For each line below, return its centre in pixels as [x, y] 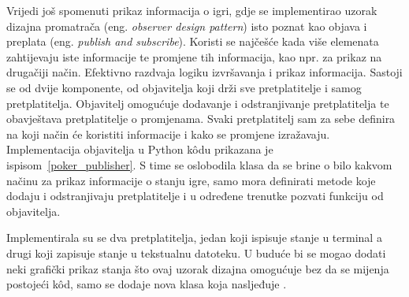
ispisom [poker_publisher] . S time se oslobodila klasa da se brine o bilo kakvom [199, 164]
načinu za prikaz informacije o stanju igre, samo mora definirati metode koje [191, 180]
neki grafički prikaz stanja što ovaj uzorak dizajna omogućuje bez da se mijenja [198, 268]
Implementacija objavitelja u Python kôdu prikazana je [140, 149]
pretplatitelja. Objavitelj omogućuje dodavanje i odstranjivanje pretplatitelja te [198, 103]
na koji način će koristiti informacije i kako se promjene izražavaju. [168, 134]
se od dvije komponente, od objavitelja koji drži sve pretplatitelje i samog [184, 87]
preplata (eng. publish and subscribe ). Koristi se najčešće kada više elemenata [193, 41]
